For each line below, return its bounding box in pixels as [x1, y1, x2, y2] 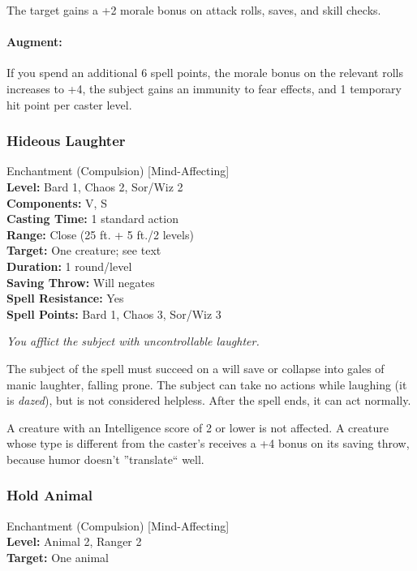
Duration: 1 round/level [6, 257, 132, 274]
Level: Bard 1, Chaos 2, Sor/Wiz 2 [6, 178, 183, 195]
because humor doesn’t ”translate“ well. [6, 450, 204, 467]
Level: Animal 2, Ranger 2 [6, 533, 142, 550]
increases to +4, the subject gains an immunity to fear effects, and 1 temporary [6, 79, 402, 97]
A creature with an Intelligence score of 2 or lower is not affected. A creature [6, 419, 389, 436]
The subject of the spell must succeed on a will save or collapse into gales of [6, 359, 385, 376]
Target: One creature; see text [6, 242, 161, 259]
